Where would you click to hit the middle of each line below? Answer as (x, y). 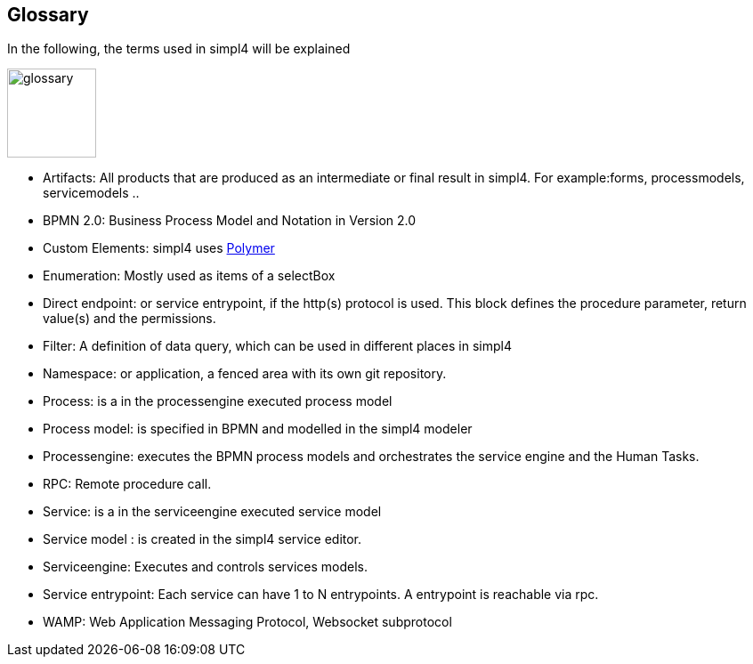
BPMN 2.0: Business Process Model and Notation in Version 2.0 (230, 221)
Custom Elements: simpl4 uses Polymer (159, 248)
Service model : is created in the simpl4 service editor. (202, 539)
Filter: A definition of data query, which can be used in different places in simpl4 (277, 346)
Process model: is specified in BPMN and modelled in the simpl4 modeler (258, 429)
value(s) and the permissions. (130, 319)
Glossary (48, 15)
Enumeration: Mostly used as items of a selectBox (189, 276)
